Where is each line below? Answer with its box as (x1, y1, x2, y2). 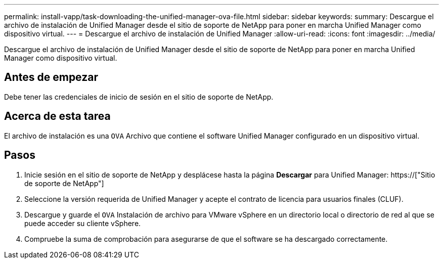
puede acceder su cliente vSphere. (24, 218, 141, 228)
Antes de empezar (4, 71, 98, 84)
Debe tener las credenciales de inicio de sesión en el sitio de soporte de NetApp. (4, 92, 274, 101)
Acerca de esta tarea (4, 110, 111, 123)
